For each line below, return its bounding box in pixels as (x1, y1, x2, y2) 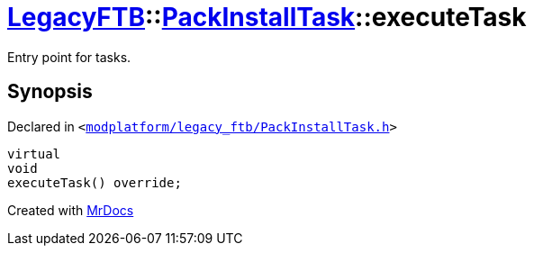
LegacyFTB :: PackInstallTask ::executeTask (7, 2, 527, 32)
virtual (7, 146, 61, 161)
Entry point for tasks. (7, 49, 131, 65)
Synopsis (7, 80, 93, 104)
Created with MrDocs (7, 202, 134, 218)
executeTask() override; (7, 175, 182, 190)
